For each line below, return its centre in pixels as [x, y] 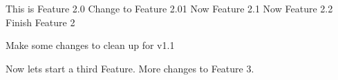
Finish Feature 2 [40, 22]
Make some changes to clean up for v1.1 [90, 45]
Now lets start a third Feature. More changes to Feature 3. [130, 68]
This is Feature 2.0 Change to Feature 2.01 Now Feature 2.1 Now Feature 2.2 [169, 8]
